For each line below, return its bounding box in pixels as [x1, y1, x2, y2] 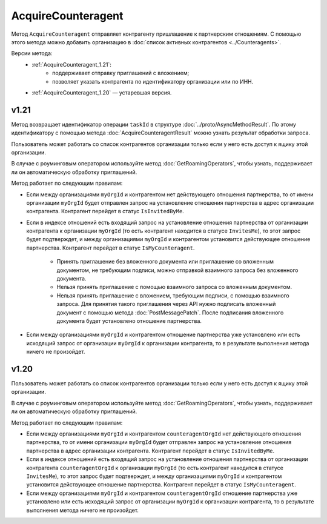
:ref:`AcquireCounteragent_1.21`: [31, 61, 111, 68]
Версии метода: [11, 50, 53, 57]
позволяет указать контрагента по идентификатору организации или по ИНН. [52, 78, 254, 85]
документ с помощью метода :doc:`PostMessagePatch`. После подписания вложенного [56, 309, 284, 316]
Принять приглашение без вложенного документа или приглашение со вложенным [56, 258, 274, 265]
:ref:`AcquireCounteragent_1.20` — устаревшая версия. [31, 88, 172, 96]
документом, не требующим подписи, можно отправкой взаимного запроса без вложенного [56, 267, 299, 274]
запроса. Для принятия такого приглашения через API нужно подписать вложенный [56, 300, 276, 308]
